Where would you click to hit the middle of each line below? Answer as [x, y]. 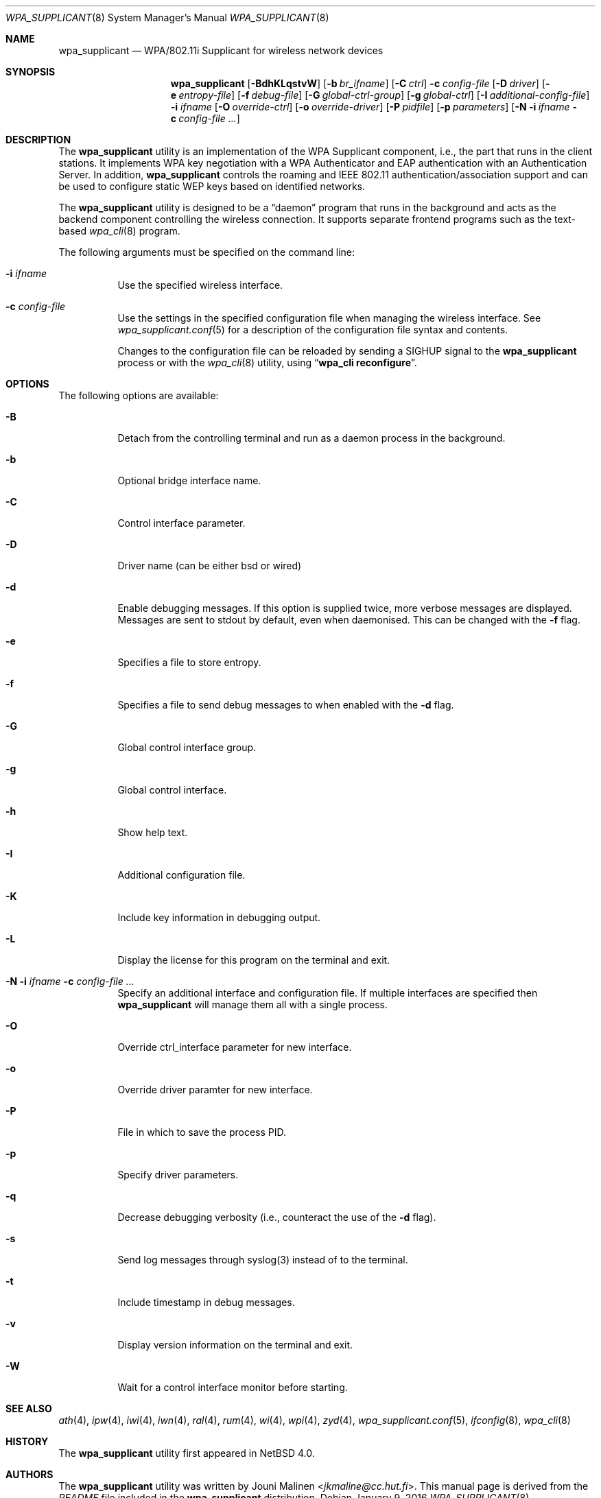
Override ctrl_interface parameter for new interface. [235, 1047]
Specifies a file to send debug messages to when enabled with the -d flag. [286, 705]
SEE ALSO [29, 1408]
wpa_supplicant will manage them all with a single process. [252, 1004]
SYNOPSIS [31, 72]
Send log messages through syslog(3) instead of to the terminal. [263, 1260]
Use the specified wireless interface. [200, 285]
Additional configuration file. [181, 875]
